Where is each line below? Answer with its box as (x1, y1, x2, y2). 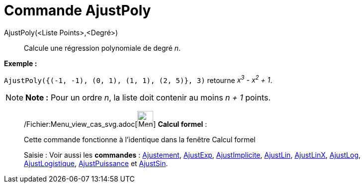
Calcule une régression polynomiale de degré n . (24, 43, 181, 52)
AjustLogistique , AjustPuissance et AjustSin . (24, 159, 168, 168)
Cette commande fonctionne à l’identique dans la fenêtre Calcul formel (24, 135, 256, 144)
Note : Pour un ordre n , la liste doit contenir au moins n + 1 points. (25, 93, 271, 103)
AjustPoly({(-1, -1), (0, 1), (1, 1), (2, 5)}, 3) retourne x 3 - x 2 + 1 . (4, 74, 273, 85)
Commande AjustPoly (4, 2, 151, 19)
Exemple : (4, 59, 37, 68)
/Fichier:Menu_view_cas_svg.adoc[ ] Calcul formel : (24, 120, 207, 129)
